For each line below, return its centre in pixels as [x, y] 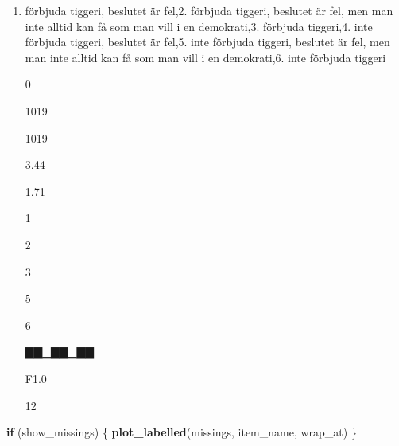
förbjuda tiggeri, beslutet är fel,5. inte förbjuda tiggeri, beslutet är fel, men [207, 42]
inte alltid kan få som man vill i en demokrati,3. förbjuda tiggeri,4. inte [199, 26]
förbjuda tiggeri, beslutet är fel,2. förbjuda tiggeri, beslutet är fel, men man [209, 10]
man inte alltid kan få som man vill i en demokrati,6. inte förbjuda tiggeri [205, 57]
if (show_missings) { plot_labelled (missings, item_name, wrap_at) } [182, 432]
